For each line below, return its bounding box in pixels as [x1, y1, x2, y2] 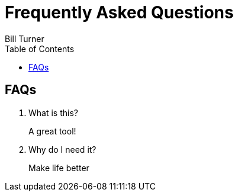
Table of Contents [5, 43, 75, 54]
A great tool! [28, 126, 76, 136]
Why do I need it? [28, 144, 97, 155]
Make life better [28, 162, 89, 173]
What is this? [28, 107, 78, 118]
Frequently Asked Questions [5, 2, 234, 23]
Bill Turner [5, 33, 44, 44]
